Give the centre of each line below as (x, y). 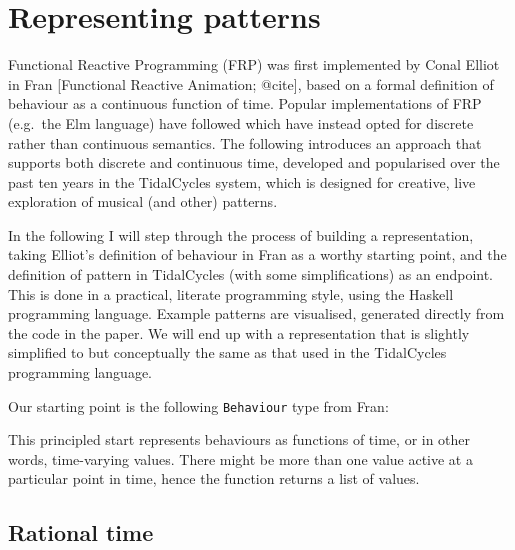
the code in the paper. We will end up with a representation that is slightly (239, 332)
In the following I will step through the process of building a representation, (241, 234)
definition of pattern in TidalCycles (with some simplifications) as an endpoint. (251, 274)
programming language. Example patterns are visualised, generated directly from (256, 313)
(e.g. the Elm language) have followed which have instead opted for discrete (241, 122)
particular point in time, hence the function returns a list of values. (214, 478)
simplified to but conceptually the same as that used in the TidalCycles (227, 352)
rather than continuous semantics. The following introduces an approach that (245, 142)
